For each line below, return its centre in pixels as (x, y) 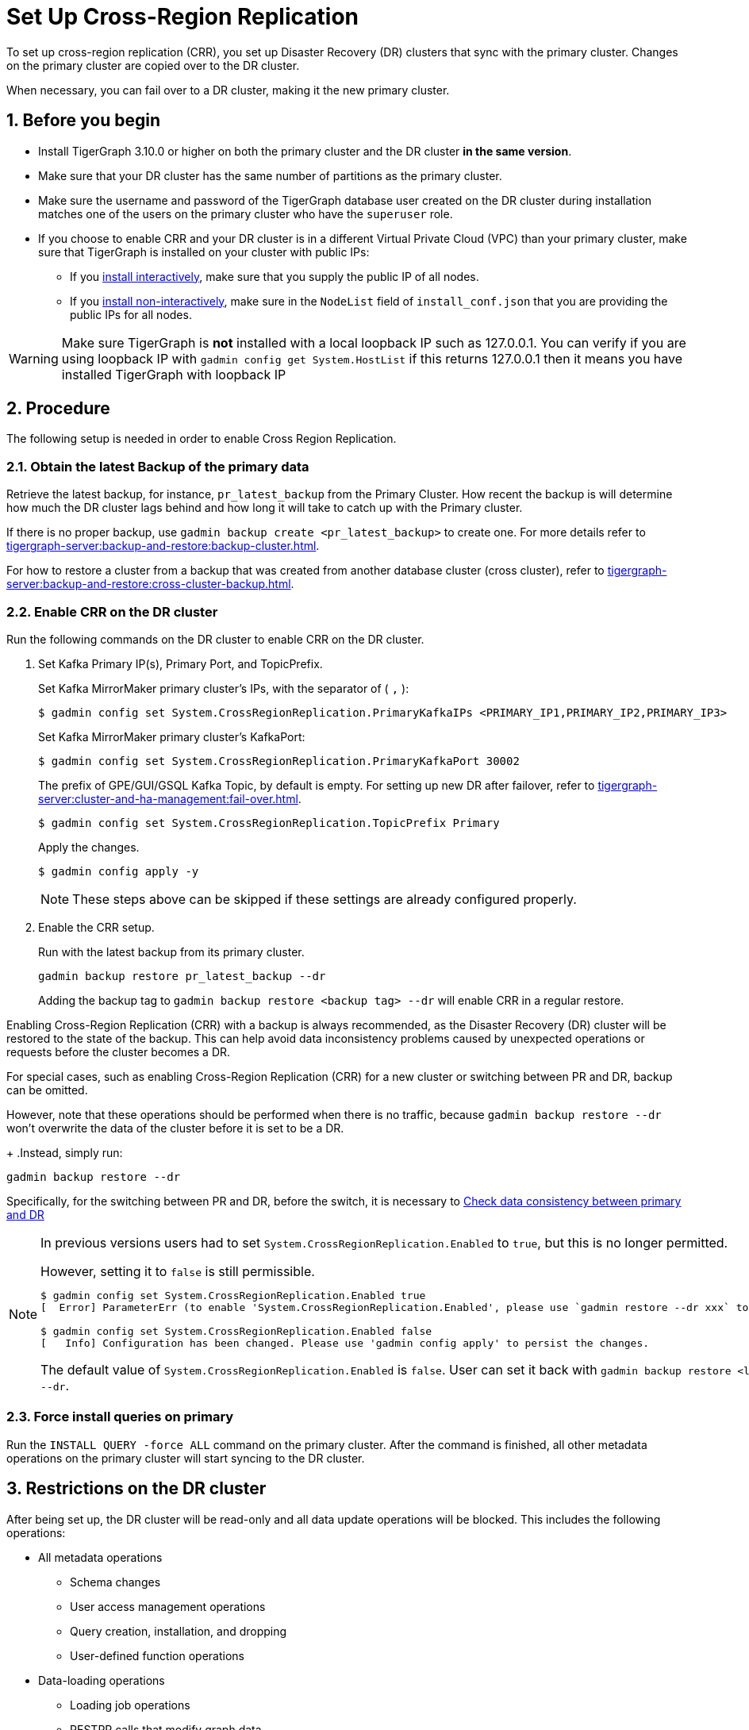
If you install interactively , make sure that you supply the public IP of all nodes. (275, 276)
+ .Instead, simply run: (65, 1152)
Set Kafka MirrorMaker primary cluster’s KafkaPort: (172, 736)
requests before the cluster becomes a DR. (119, 1051)
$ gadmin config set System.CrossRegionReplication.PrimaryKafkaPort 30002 (279, 761)
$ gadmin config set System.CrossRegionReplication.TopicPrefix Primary (269, 823)
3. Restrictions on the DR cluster (136, 1489)
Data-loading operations (102, 1680)
